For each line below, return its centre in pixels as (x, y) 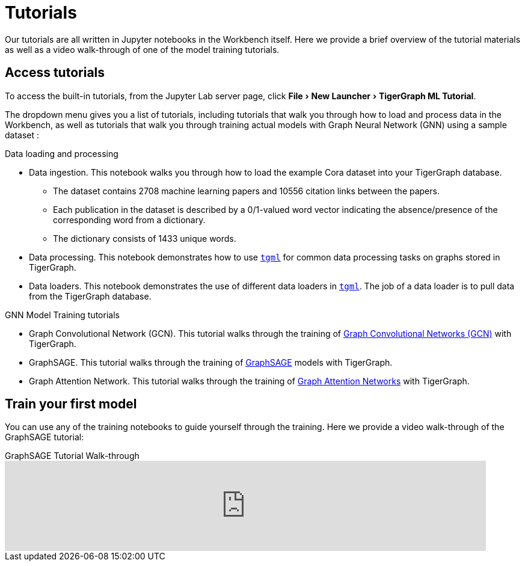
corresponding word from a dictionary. (129, 220)
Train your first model (71, 404)
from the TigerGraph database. (90, 296)
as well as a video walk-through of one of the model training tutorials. (142, 49)
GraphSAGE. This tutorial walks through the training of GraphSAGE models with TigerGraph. (211, 362)
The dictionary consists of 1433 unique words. (145, 238)
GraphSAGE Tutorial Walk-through (72, 456)
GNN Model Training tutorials (62, 315)
